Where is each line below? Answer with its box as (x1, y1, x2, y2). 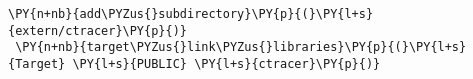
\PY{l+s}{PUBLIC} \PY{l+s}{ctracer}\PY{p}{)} (72, 56, 381, 71)
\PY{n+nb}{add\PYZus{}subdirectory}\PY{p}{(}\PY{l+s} (8, 7, 374, 21)
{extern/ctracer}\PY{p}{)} (8, 23, 187, 38)
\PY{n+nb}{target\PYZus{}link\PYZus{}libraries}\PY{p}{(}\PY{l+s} (15, 40, 467, 55)
